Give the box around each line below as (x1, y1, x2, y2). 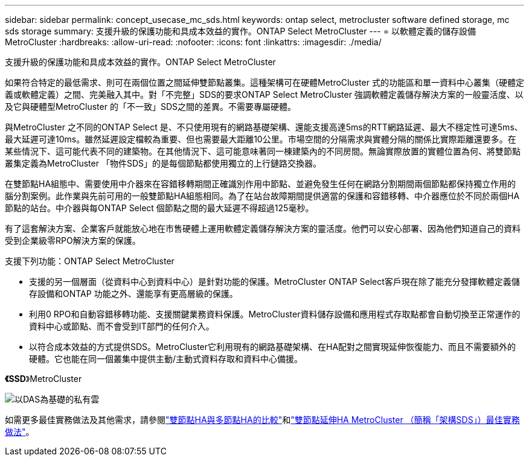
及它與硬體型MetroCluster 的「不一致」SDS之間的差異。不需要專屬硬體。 (5, 101, 296, 112)
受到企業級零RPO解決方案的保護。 (5, 235, 141, 246)
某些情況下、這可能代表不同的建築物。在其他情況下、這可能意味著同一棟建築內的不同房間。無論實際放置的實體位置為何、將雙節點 (5, 146, 521, 156)
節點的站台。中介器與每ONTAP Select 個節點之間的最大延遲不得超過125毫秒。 (5, 203, 314, 213)
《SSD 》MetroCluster (5, 374, 82, 384)
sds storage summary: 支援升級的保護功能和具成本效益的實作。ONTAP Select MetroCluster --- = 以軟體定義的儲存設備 (5, 26, 476, 36)
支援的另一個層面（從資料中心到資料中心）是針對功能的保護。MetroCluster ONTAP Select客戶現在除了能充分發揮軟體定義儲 (29, 276, 520, 287)
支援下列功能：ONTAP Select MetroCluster (5, 256, 175, 266)
